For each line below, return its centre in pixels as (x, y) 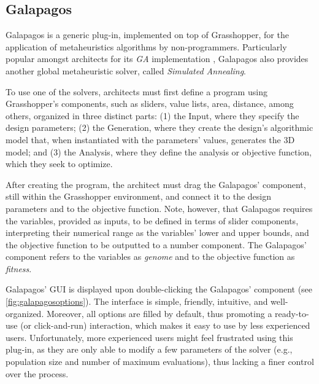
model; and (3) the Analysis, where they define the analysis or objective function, (159, 151)
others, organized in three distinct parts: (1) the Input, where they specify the (152, 115)
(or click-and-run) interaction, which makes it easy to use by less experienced (165, 325)
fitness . (19, 268)
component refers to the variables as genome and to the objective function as (150, 257)
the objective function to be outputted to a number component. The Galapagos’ (156, 244)
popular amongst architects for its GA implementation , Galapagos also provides (157, 59)
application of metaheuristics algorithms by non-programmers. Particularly (146, 46)
